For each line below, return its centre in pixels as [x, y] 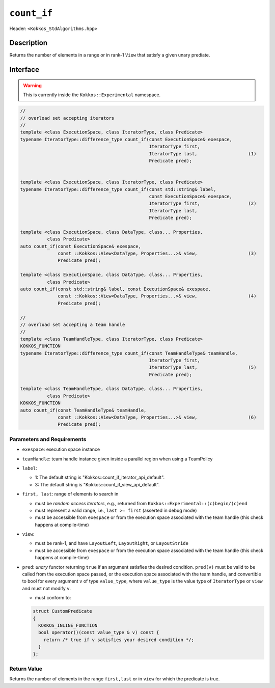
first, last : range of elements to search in [70, 494]
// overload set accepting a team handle [73, 324]
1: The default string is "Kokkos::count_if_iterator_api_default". [100, 477]
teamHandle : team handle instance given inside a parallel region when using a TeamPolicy [117, 459]
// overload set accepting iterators [67, 118]
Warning [32, 85]
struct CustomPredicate [63, 611]
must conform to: [53, 598]
